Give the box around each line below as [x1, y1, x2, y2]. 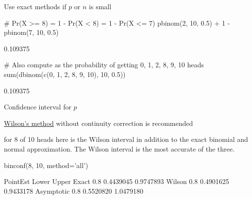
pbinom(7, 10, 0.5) [4, 27, 59, 37]
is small [89, 1, 112, 11]
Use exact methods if [4, 1, 67, 11]
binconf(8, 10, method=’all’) [4, 160, 88, 170]
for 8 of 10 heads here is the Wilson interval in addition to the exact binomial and [4, 134, 248, 144]
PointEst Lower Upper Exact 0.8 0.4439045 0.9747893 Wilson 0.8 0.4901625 [4, 176, 229, 186]
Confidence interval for [4, 102, 71, 112]
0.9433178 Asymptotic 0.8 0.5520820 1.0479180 [4, 185, 144, 196]
